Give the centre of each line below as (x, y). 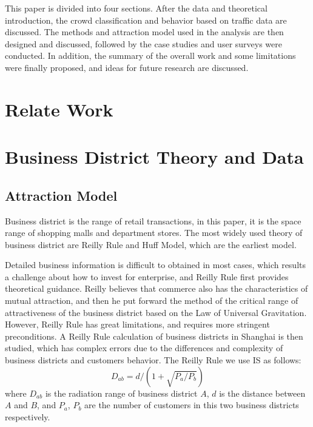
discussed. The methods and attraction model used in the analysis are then (144, 32)
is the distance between (262, 393)
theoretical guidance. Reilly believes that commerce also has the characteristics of (156, 288)
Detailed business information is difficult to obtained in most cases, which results (156, 265)
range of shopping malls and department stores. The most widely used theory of (154, 233)
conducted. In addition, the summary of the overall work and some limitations (150, 55)
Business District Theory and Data (154, 157)
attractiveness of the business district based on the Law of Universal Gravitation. (156, 312)
